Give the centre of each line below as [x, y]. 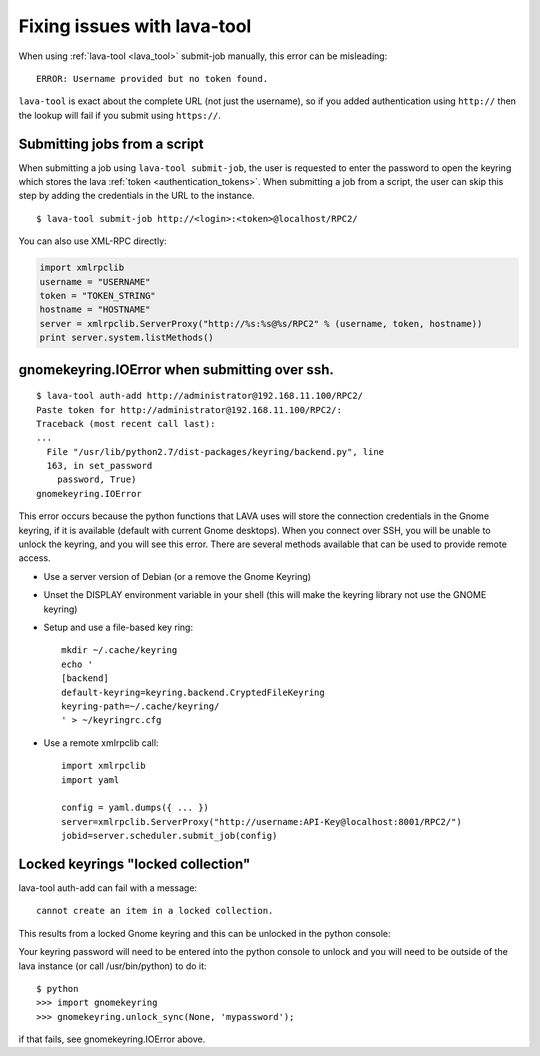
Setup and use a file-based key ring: [118, 627]
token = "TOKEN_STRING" [98, 295]
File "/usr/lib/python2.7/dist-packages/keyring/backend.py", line [215, 451]
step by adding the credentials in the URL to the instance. [136, 196]
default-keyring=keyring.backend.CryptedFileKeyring [193, 692]
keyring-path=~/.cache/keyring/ [140, 706]
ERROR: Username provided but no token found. [152, 78]
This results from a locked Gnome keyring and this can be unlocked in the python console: [204, 933]
